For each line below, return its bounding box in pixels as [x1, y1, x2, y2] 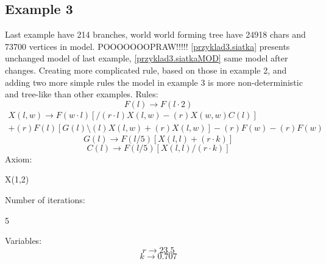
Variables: [5, 234, 42, 247]
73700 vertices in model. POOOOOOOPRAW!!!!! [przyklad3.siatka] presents [5, 40, 290, 52]
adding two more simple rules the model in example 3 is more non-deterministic [5, 75, 303, 88]
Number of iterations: [5, 193, 85, 206]
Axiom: [5, 152, 32, 165]
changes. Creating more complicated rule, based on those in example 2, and [5, 63, 287, 76]
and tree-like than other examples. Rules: [5, 88, 158, 100]
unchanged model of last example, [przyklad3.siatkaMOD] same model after [5, 52, 288, 64]
